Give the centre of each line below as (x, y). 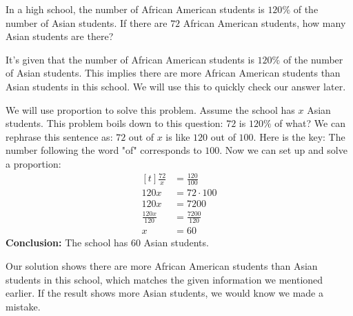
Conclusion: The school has (67, 243)
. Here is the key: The (299, 136)
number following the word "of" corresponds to (104, 150)
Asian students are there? (60, 36)
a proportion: (33, 163)
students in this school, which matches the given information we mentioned (164, 279)
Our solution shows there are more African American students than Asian (162, 265)
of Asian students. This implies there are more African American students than (173, 73)
